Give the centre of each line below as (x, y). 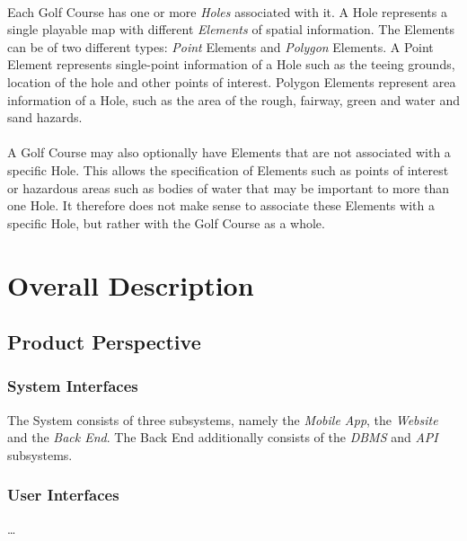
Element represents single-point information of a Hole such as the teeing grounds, (231, 64)
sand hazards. (45, 117)
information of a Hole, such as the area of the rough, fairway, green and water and (234, 99)
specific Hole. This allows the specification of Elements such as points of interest (228, 169)
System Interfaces (73, 386)
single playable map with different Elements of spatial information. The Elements (231, 29)
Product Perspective (104, 342)
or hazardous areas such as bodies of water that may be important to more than (229, 187)
